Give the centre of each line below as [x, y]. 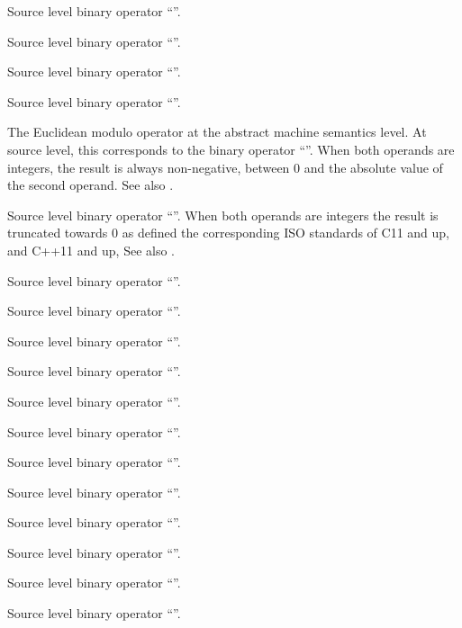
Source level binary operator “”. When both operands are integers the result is [223, 215]
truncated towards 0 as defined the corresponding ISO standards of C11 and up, [229, 233]
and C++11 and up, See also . [91, 250]
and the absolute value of [373, 167]
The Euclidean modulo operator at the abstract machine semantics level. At [217, 132]
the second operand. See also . [91, 185]
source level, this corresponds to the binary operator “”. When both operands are [231, 149]
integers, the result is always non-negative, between [149, 167]
